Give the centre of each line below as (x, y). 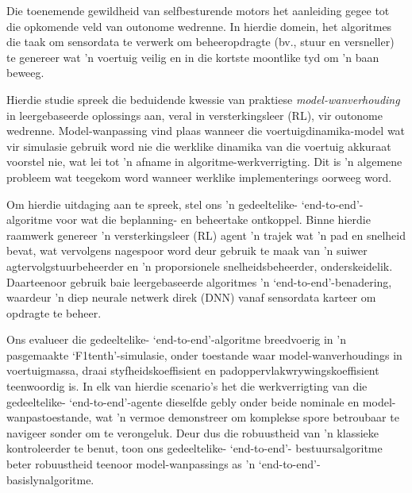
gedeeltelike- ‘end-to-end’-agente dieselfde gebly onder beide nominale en (183, 401)
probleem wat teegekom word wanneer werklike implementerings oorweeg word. (199, 177)
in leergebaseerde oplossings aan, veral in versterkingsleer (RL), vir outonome (194, 115)
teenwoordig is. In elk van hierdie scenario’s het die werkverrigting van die (187, 386)
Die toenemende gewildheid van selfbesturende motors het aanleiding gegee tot (198, 10)
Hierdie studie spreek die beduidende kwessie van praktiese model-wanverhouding (203, 99)
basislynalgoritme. (50, 479)
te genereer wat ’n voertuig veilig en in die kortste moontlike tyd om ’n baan (193, 57)
